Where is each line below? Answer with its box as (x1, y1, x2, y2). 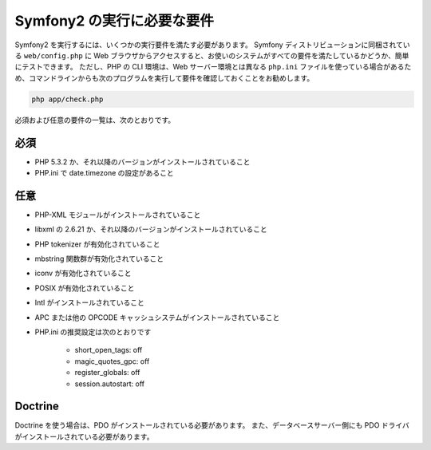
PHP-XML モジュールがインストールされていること (34, 210, 201, 219)
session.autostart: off (74, 379, 145, 389)
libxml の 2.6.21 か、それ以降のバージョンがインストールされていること (34, 224, 267, 235)
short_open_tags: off (74, 345, 143, 355)
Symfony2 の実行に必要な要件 (14, 12, 215, 30)
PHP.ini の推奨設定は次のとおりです (34, 327, 152, 337)
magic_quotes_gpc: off (74, 356, 150, 366)
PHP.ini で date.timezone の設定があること (34, 168, 175, 177)
